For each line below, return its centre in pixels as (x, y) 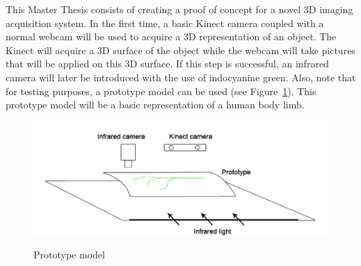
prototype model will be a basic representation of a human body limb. (155, 105)
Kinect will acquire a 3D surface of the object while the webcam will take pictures (180, 50)
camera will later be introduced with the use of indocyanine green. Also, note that (181, 77)
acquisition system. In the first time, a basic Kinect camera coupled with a (165, 23)
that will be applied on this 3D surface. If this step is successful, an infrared (167, 64)
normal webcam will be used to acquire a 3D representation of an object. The (171, 36)
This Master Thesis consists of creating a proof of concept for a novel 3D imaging (179, 9)
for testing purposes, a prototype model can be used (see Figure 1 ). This (161, 91)
